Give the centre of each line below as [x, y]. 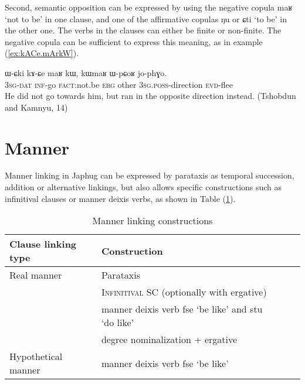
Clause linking [43, 244]
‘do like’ [118, 323]
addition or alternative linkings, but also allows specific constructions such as [143, 187]
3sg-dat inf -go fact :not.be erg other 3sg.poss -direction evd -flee [119, 84]
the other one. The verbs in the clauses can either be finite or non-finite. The [143, 30]
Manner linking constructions [152, 221]
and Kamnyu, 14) [36, 107]
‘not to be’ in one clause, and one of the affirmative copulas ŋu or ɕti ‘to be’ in [146, 18]
